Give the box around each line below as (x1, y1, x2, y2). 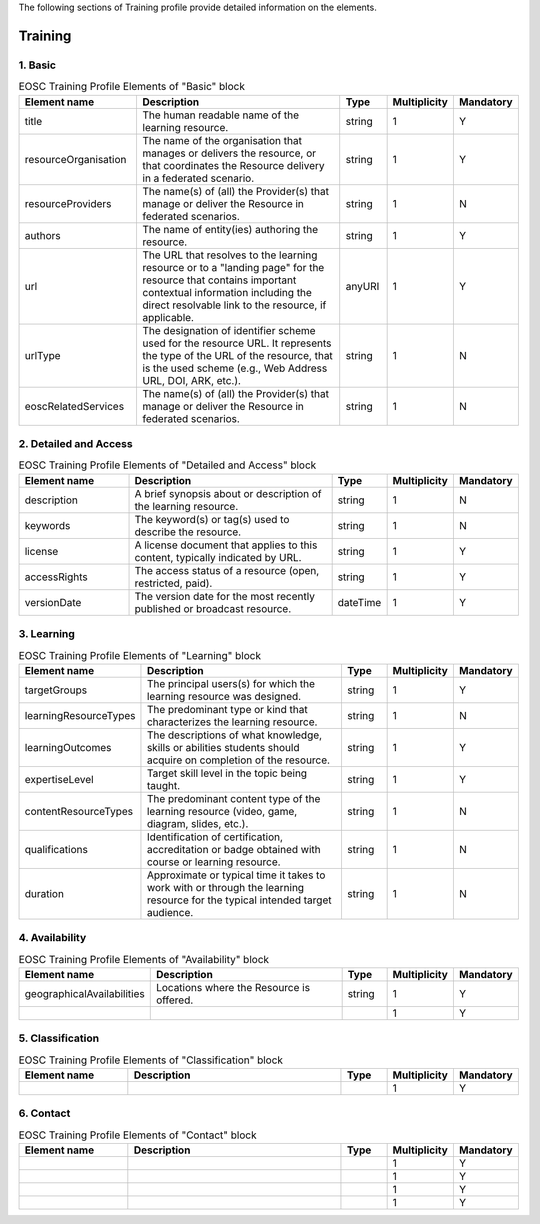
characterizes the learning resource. (146, 715, 318, 729)
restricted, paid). (134, 576, 213, 590)
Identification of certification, (146, 830, 284, 844)
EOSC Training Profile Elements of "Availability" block (18, 952, 270, 966)
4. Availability (18, 931, 87, 945)
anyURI (345, 279, 380, 293)
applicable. (142, 310, 195, 324)
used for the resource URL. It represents (142, 336, 332, 350)
